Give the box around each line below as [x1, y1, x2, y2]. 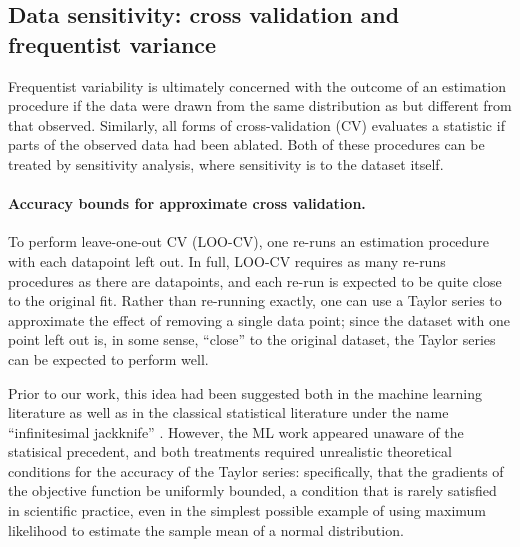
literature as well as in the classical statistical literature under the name [8, 402, 449, 423]
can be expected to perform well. [8, 348, 209, 369]
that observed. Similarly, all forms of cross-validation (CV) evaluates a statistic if [8, 114, 505, 135]
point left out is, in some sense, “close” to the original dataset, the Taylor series [8, 329, 496, 350]
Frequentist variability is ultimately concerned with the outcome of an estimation [8, 75, 506, 96]
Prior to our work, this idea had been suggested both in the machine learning [8, 382, 482, 403]
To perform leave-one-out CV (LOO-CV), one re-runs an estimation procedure [8, 231, 489, 252]
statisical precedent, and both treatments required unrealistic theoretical [8, 441, 452, 462]
